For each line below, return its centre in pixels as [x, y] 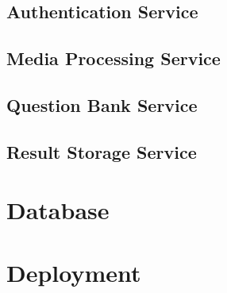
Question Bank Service [102, 104]
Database [58, 210]
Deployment [74, 272]
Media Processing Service [113, 58]
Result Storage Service [102, 151]
